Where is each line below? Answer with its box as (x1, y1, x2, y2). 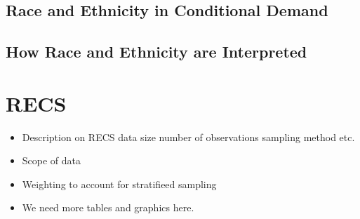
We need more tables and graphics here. (22, 200, 194, 215)
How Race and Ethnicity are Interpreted (6, 41, 307, 62)
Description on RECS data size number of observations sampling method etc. (22, 129, 355, 144)
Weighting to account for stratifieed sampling (22, 176, 217, 191)
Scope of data (22, 153, 81, 168)
